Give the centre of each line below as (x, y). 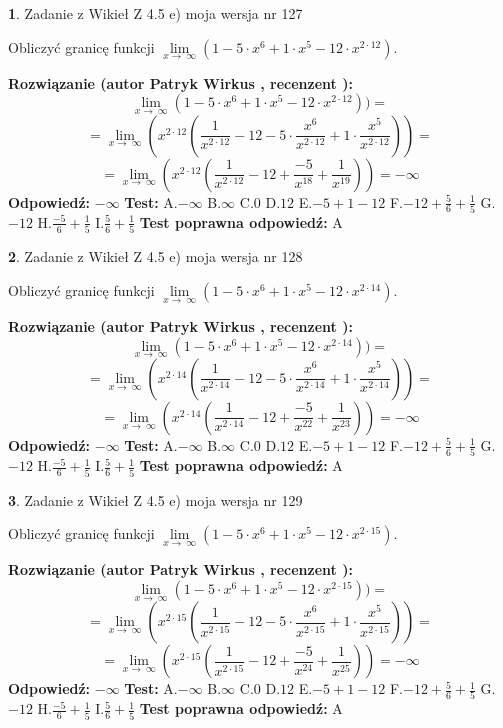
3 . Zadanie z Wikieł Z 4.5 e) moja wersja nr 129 (155, 499)
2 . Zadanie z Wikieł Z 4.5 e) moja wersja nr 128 (155, 256)
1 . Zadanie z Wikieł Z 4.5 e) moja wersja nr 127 (155, 13)
